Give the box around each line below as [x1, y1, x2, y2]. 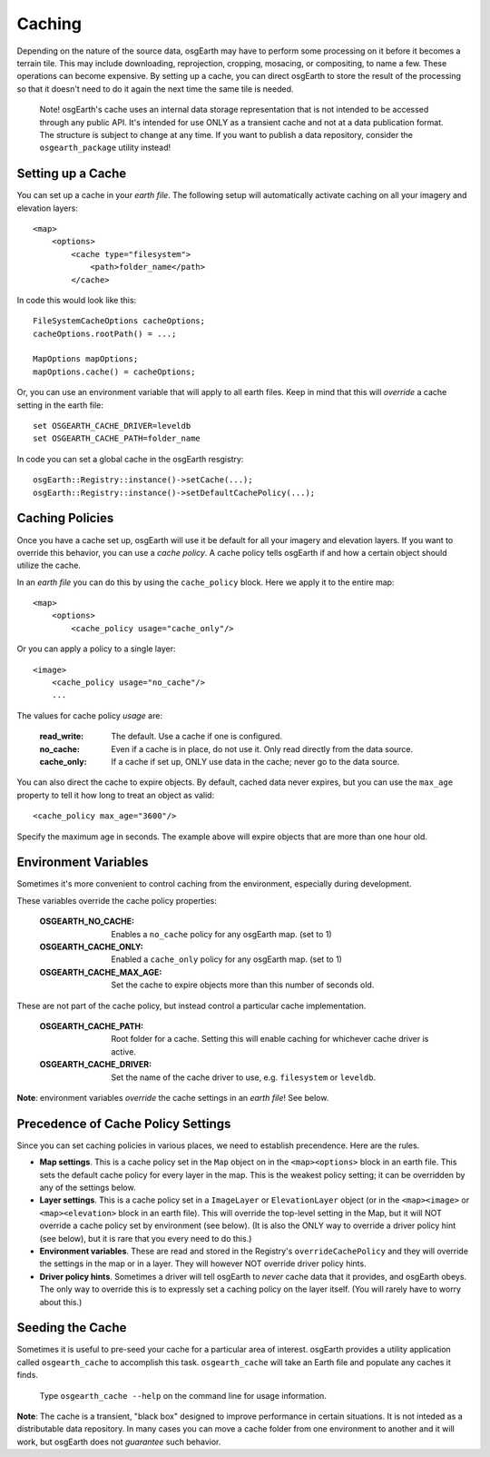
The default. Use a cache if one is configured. [111, 731, 283, 742]
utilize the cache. [16, 560, 82, 571]
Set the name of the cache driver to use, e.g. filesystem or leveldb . [111, 1072, 377, 1083]
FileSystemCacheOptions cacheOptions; [33, 316, 206, 326]
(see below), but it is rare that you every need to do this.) [39, 1233, 252, 1244]
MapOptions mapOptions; [33, 354, 139, 364]
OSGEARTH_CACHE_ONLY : [39, 941, 144, 953]
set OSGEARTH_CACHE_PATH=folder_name [33, 433, 201, 444]
